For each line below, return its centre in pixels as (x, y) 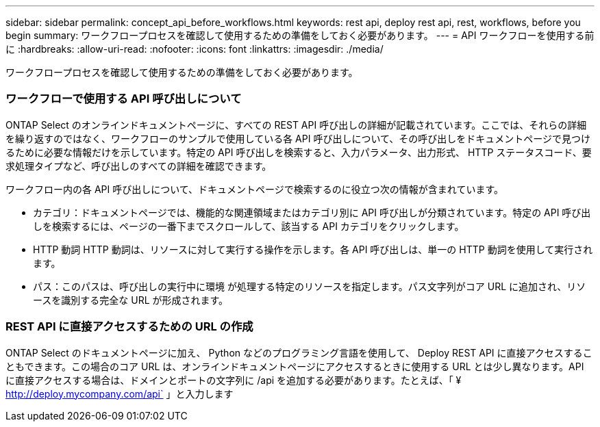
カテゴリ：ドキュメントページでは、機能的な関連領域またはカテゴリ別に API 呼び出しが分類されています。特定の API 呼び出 (312, 212)
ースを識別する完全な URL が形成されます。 (131, 300)
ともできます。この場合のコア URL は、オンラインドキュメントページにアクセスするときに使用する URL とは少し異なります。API (295, 366)
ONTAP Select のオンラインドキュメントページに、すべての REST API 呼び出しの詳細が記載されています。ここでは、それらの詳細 (296, 125)
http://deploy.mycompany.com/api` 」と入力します (120, 393)
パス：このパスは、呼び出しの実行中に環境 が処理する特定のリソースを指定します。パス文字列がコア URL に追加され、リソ (310, 286)
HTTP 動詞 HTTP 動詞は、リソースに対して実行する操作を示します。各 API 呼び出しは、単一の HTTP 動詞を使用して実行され (313, 249)
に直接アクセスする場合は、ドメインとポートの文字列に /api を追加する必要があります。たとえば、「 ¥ (234, 380)
